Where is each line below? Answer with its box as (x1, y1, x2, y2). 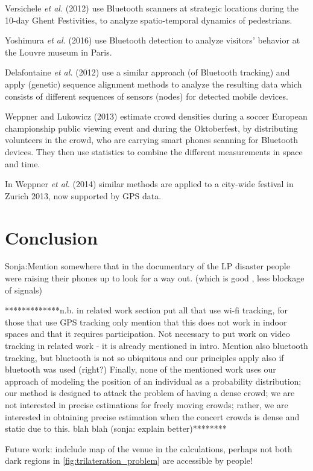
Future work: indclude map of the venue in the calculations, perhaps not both (5, 442, 292, 455)
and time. (5, 157, 40, 170)
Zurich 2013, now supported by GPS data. (5, 189, 162, 202)
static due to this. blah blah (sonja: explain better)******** (5, 422, 227, 435)
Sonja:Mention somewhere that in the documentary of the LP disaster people (5, 260, 290, 272)
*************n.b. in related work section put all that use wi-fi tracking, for (5, 304, 288, 316)
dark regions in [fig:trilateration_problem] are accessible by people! (5, 454, 253, 467)
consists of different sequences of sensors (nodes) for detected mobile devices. (5, 89, 288, 102)
